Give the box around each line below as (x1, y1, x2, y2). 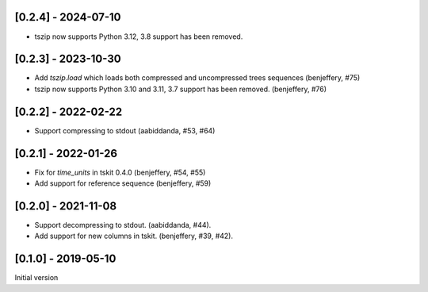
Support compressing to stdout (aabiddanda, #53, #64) (34, 125, 216, 135)
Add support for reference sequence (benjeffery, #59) (34, 179, 212, 188)
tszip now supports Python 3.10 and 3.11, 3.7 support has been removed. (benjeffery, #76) (34, 84, 327, 94)
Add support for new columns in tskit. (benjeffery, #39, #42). (34, 231, 234, 241)
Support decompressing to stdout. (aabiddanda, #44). (34, 220, 212, 229)
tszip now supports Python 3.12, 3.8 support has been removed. (34, 32, 243, 41)
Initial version (14, 273, 59, 282)
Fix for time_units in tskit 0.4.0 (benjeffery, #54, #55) (34, 167, 206, 177)
